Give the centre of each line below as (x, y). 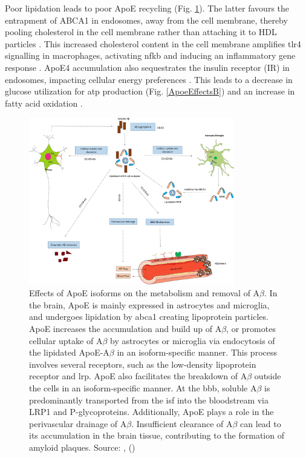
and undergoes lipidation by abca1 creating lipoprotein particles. (149, 317)
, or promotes (251, 328)
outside (268, 376)
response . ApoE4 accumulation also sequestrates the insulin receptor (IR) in (147, 67)
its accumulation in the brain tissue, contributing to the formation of (157, 435)
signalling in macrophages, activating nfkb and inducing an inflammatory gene (150, 55)
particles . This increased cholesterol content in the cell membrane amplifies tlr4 (153, 43)
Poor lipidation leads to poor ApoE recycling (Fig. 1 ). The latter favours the (147, 8)
